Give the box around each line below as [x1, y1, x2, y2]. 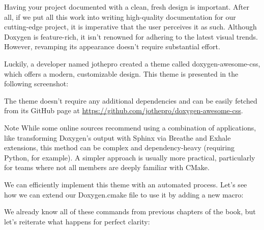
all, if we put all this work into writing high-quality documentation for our [4, 11, 236, 22]
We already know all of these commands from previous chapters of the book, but [4, 206, 256, 217]
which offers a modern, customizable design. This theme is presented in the [4, 68, 239, 79]
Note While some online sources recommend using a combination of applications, [4, 122, 256, 133]
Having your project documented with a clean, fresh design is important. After [4, 2, 249, 12]
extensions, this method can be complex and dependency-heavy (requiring [4, 142, 234, 153]
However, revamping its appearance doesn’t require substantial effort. [4, 41, 220, 52]
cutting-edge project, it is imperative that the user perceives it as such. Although [4, 21, 257, 32]
